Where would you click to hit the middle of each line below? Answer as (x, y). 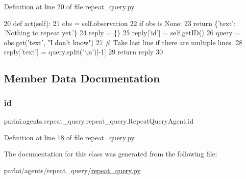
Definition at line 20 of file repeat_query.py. (70, 6)
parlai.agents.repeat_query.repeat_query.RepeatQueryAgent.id (99, 120)
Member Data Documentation (82, 78)
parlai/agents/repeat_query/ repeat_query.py (72, 170)
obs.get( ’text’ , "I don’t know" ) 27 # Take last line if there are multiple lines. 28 (123, 42)
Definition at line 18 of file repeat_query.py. (70, 137)
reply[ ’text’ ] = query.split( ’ (44, 52)
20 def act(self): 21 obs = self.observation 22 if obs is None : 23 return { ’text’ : (120, 23)
